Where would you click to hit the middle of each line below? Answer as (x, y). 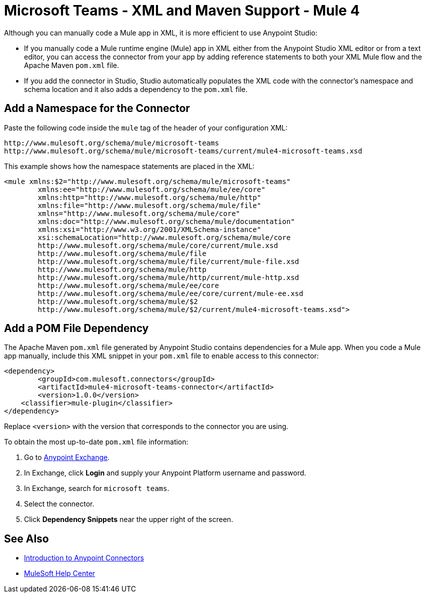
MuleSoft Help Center (60, 573)
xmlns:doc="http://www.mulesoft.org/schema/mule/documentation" (166, 221)
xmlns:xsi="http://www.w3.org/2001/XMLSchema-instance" (149, 229)
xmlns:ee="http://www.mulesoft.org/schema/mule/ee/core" (151, 189)
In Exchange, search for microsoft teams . (97, 488)
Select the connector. (59, 504)
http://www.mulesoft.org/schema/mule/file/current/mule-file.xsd (168, 261)
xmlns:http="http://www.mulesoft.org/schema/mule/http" (149, 197)
